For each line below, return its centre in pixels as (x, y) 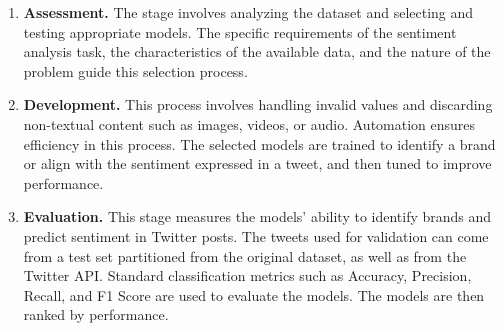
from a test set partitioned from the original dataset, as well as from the (245, 255)
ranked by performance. (96, 314)
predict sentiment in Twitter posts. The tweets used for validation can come (256, 235)
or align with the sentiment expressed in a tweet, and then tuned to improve (257, 163)
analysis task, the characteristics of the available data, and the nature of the (257, 51)
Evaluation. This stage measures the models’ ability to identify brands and (257, 216)
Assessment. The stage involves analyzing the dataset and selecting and (248, 12)
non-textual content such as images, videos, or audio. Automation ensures (249, 123)
